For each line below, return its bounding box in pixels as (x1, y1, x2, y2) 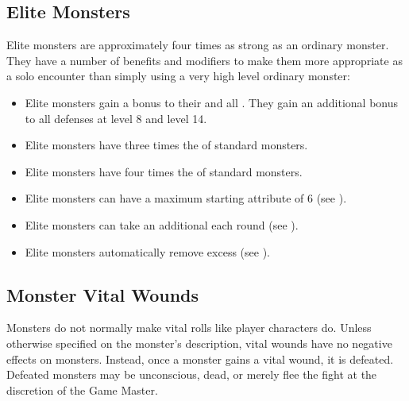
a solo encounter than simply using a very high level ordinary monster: (6, 67, 350, 84)
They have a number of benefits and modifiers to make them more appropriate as (6, 52, 403, 68)
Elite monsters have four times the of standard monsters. (25, 163, 303, 179)
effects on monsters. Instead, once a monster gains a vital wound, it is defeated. (6, 350, 394, 367)
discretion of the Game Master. (6, 381, 158, 398)
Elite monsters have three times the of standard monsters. (25, 137, 308, 153)
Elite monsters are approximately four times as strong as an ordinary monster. (6, 37, 389, 53)
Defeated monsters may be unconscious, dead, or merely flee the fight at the (6, 366, 377, 383)
